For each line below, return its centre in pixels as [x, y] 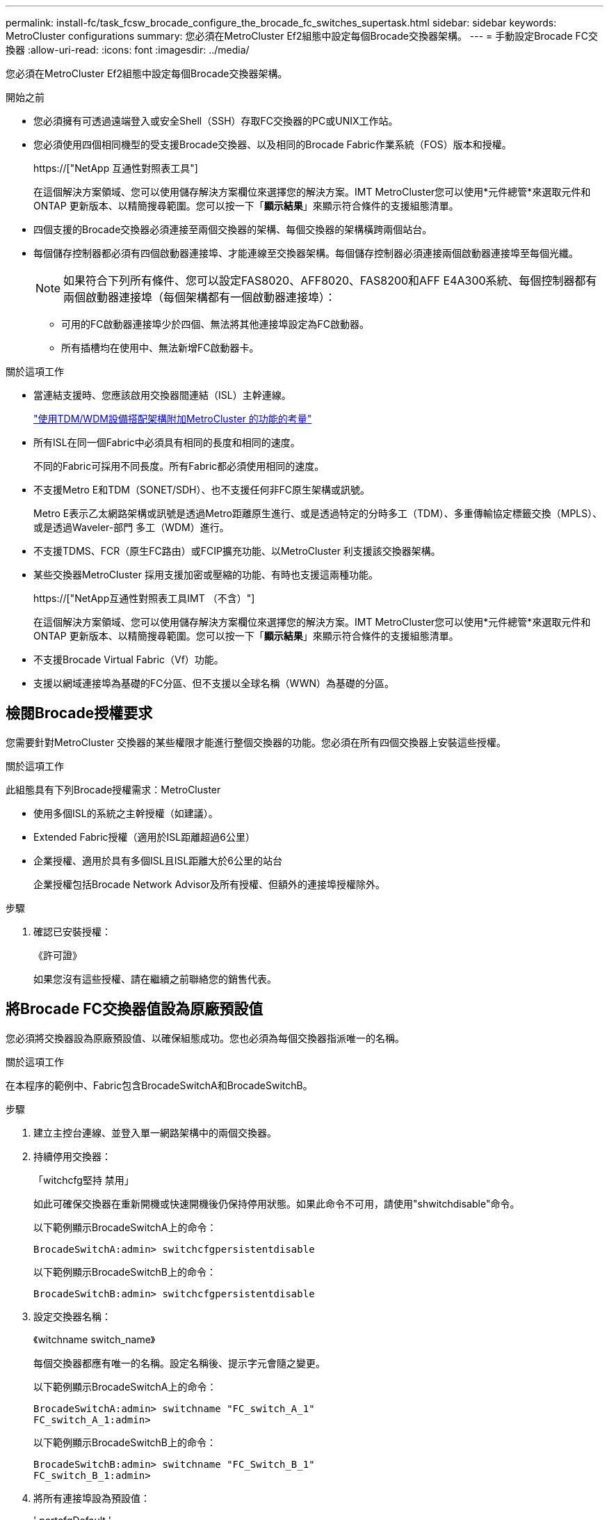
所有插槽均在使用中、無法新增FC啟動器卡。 [160, 348]
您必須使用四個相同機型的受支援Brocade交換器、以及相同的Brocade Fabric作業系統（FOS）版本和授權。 [273, 144]
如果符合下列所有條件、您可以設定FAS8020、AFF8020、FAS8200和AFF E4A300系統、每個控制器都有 [330, 280]
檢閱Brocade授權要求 [79, 713]
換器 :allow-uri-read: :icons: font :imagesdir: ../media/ [128, 50]
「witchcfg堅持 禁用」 [84, 1180]
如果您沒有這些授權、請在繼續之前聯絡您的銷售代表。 [155, 979]
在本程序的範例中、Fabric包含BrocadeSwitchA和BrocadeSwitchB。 [159, 1085]
